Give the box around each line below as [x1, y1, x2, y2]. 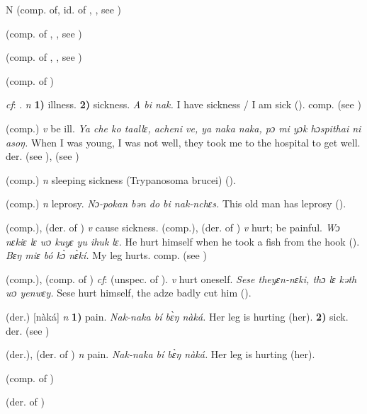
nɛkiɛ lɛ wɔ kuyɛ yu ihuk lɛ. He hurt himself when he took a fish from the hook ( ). [6, 234, 360, 248]
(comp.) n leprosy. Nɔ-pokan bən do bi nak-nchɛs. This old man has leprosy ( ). [6, 196, 346, 211]
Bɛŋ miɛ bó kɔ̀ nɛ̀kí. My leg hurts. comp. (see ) [6, 248, 207, 263]
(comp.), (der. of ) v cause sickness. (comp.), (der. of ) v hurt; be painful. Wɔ [6, 219, 340, 234]
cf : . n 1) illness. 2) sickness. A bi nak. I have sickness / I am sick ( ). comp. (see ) [6, 97, 361, 112]
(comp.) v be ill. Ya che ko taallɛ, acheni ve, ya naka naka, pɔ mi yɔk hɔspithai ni [6, 120, 361, 135]
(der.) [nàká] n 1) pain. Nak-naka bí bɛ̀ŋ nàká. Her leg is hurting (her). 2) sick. [6, 309, 349, 323]
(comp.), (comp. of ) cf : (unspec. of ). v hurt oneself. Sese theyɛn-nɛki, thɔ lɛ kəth [6, 271, 357, 286]
